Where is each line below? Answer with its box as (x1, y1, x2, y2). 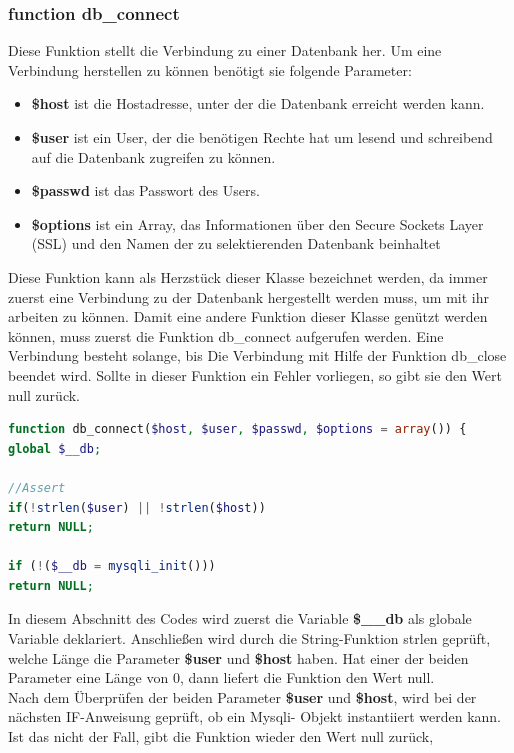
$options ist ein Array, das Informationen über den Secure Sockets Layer (31, 213, 484, 234)
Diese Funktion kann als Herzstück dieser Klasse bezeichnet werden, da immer (8, 266, 488, 287)
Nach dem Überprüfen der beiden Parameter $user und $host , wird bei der (8, 686, 477, 707)
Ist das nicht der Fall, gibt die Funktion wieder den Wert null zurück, (8, 726, 434, 747)
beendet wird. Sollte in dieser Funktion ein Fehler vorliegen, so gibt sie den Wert (8, 364, 502, 385)
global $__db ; (8, 441, 102, 456)
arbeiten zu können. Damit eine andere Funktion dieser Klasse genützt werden (8, 306, 488, 327)
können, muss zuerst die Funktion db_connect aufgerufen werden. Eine (8, 325, 444, 346)
